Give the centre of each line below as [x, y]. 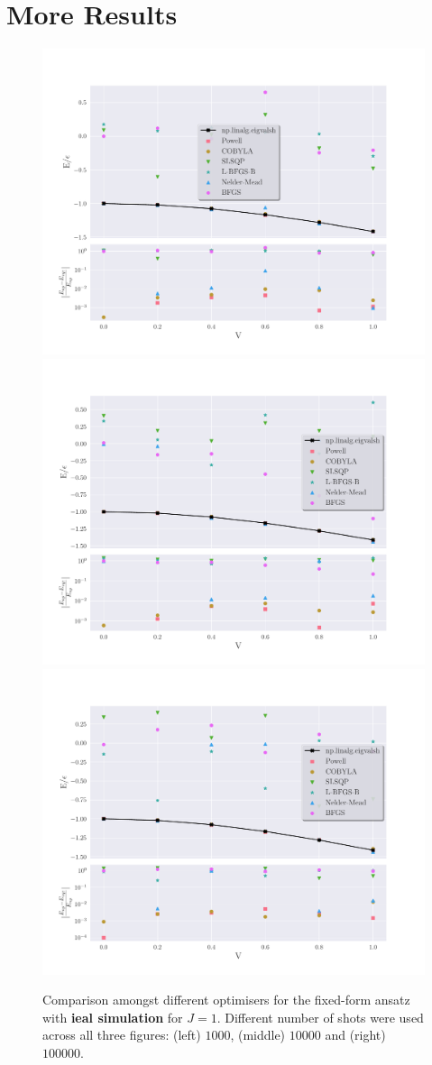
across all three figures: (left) [122, 1035]
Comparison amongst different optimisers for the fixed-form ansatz [226, 1000]
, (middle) [258, 1035]
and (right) [355, 1035]
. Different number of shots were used [320, 1017]
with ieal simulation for [113, 1017]
